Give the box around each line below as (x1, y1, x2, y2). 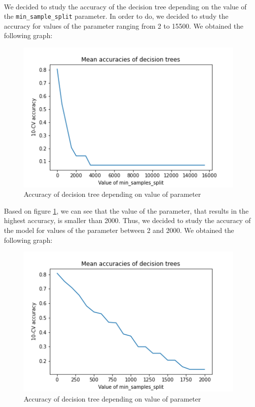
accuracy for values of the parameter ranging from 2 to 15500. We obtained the (4, 20, 244, 31)
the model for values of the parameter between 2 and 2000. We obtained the (4, 225, 234, 235)
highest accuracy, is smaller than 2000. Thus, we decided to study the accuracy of (4, 215, 251, 226)
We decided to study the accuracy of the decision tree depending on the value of (4, 1, 247, 11)
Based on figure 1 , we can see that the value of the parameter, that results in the (4, 205, 249, 216)
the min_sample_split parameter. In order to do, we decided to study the (4, 11, 229, 21)
